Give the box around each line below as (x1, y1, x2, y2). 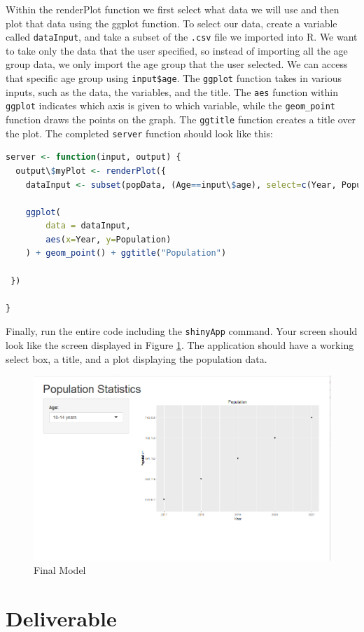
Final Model (34, 563, 86, 577)
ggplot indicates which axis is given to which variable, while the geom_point (6, 98, 336, 113)
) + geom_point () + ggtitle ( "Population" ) (25, 248, 227, 259)
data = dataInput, (45, 221, 131, 231)
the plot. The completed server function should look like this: (6, 125, 273, 140)
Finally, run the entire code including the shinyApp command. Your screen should (6, 324, 358, 338)
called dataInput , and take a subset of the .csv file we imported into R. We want (6, 29, 358, 44)
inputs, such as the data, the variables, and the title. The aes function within (6, 84, 338, 99)
